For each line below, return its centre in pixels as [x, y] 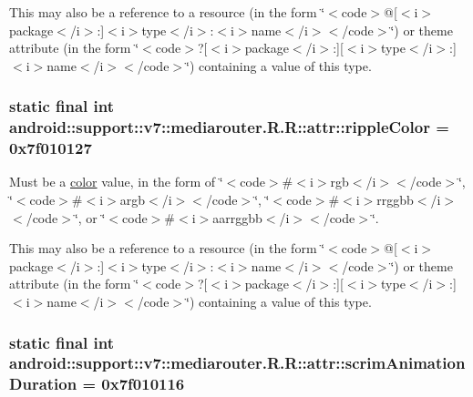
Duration [43, 384]
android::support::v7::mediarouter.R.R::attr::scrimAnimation [237, 363]
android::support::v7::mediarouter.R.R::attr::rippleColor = [229, 127]
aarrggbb [237, 217]
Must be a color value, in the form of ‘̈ [116, 182]
